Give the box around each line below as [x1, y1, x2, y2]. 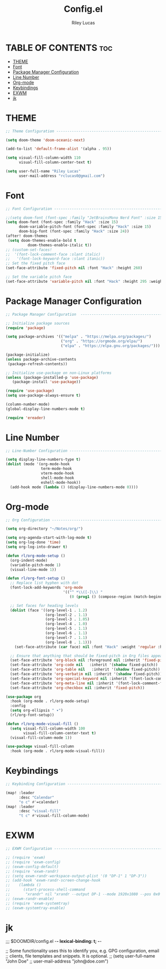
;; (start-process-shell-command [5, 887, 85, 892]
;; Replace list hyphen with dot [10, 580, 79, 586]
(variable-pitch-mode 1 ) [10, 563, 61, 568]
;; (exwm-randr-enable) [5, 896, 55, 901]
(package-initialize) [5, 352, 50, 357]
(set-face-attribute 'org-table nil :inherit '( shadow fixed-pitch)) [10, 667, 161, 672]
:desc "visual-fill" [18, 809, 61, 814]
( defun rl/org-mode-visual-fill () [5, 721, 79, 726]
